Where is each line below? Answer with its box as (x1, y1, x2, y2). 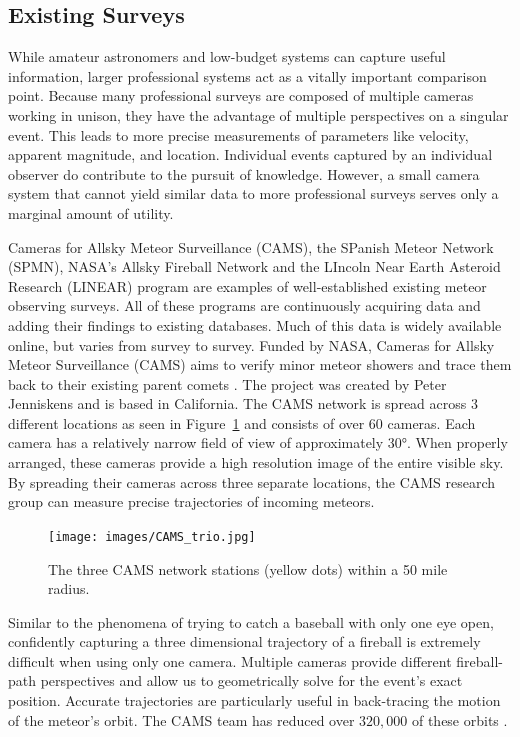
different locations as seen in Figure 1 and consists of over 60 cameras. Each (8, 412, 476, 433)
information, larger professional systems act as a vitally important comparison (8, 65, 487, 86)
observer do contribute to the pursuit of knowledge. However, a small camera (8, 163, 480, 184)
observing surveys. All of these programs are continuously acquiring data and (8, 295, 481, 316)
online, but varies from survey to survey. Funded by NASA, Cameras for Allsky (8, 334, 495, 355)
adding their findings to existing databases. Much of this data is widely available (8, 314, 502, 335)
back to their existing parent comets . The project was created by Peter (8, 373, 447, 394)
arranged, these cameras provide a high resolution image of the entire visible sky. (8, 452, 504, 473)
